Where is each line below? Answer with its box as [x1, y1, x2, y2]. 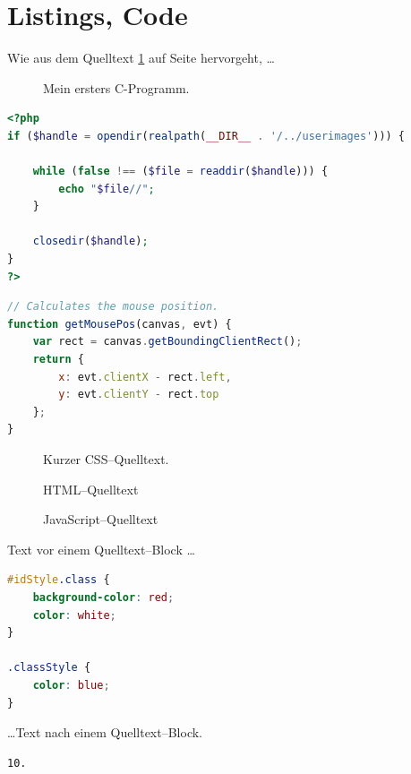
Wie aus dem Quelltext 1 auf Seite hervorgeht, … [7, 48, 275, 67]
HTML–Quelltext [43, 479, 139, 498]
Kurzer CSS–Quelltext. [43, 450, 169, 468]
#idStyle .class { [7, 573, 110, 587]
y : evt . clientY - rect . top [58, 388, 219, 401]
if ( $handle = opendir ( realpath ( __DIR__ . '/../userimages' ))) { [7, 129, 406, 142]
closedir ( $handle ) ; [32, 235, 149, 248]
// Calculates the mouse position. [7, 300, 219, 314]
